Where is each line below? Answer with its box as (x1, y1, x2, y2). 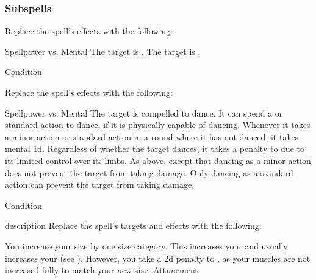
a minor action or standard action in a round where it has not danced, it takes (5, 130, 299, 143)
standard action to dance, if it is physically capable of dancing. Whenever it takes (5, 118, 311, 131)
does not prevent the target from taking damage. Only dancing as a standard (5, 166, 293, 179)
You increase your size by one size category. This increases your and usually (5, 239, 288, 252)
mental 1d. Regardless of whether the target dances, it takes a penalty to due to (5, 142, 304, 155)
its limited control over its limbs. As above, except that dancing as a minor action (5, 154, 311, 167)
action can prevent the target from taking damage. (5, 178, 195, 191)
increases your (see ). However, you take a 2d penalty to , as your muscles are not (5, 251, 311, 264)
